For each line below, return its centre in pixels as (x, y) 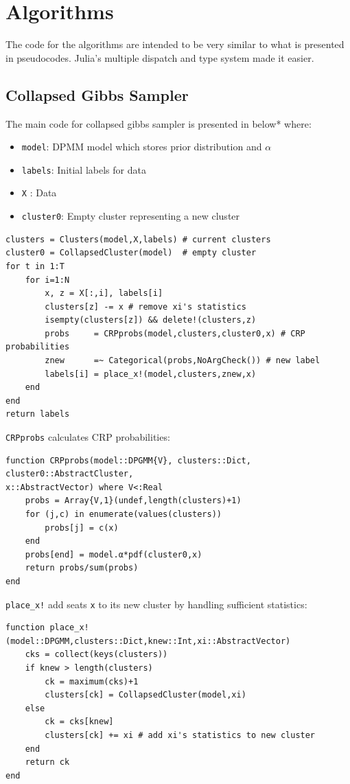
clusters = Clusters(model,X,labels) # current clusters (138, 239)
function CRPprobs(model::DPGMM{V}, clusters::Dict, (128, 460)
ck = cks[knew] (79, 722)
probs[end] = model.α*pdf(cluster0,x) (114, 554)
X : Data (39, 193)
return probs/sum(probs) (82, 568)
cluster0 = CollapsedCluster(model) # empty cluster (131, 253)
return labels (38, 414)
